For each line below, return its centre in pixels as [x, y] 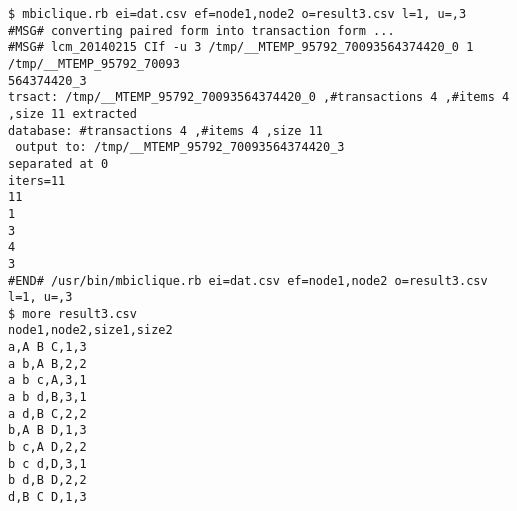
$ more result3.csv [72, 313]
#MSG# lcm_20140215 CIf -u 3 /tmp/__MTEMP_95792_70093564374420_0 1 [241, 47]
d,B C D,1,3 [47, 497]
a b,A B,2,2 [47, 363]
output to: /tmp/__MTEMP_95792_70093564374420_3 [180, 147]
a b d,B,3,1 [47, 397]
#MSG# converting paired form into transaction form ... [201, 30]
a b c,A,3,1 [47, 380]
